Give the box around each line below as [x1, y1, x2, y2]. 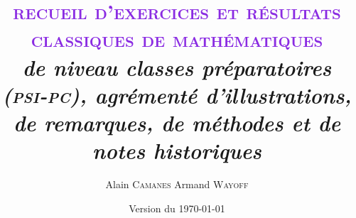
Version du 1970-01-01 [129, 200, 225, 215]
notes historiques [92, 136, 261, 165]
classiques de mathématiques [31, 24, 323, 53]
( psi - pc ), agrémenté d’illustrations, [2, 80, 352, 109]
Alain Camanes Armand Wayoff [105, 177, 249, 192]
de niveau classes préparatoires [22, 52, 332, 82]
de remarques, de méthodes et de [13, 107, 341, 137]
